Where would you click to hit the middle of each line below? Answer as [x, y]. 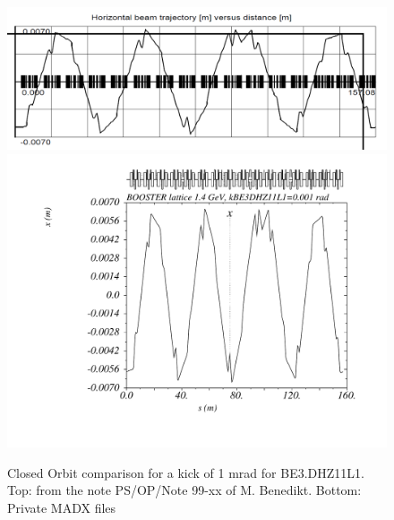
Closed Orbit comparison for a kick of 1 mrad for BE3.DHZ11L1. [186, 472]
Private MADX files [62, 507]
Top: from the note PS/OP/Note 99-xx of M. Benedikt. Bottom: [184, 490]
